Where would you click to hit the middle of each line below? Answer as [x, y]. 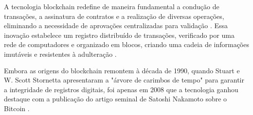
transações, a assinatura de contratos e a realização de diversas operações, [114, 16]
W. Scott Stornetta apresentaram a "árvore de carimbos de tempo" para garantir [124, 80]
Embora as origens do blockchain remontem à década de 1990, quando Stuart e [122, 70]
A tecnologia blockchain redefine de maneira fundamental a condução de [112, 6]
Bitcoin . [17, 108]
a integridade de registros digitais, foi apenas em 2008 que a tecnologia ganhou [121, 89]
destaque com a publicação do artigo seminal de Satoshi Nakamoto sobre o [116, 99]
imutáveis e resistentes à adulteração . [60, 54]
